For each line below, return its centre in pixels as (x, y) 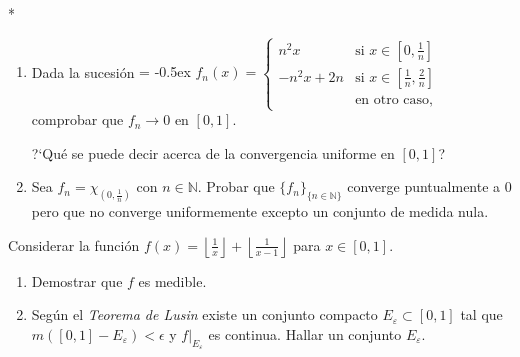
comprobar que (77, 119)
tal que (481, 314)
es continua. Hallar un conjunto (305, 334)
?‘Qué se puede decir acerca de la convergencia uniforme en (213, 152)
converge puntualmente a (424, 186)
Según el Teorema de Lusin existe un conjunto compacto (204, 314)
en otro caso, (394, 99)
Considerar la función (74, 244)
